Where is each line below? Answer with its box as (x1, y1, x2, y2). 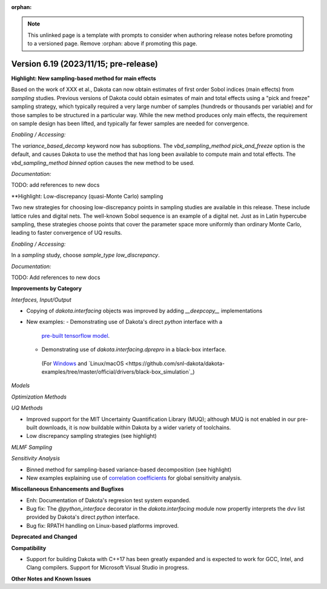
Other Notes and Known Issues (11, 575, 91, 582)
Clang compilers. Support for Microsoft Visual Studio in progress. (26, 564, 189, 571)
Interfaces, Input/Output (11, 296, 72, 303)
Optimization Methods (11, 393, 67, 400)
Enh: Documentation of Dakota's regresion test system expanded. (26, 496, 191, 503)
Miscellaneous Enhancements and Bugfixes (11, 485, 124, 493)
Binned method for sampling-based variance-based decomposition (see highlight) (26, 466, 232, 473)
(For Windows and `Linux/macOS (41, 360, 124, 367)
